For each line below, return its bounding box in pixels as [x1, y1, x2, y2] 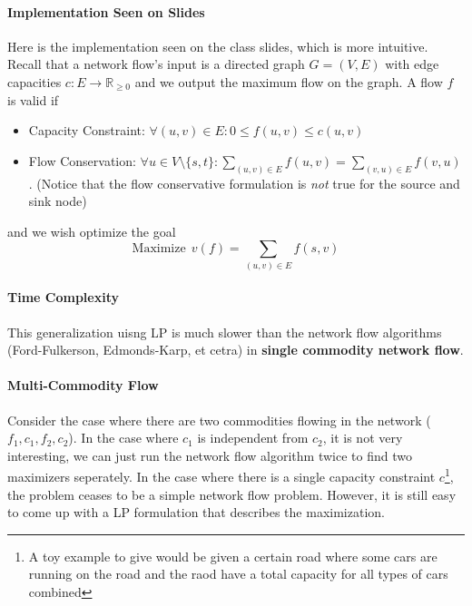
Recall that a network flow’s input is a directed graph [7, 54, 305, 73]
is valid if [7, 90, 59, 109]
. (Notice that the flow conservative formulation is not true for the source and [28, 173, 460, 192]
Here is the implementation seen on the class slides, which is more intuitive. [7, 36, 428, 55]
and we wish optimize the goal [7, 221, 176, 240]
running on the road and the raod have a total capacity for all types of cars [28, 564, 448, 583]
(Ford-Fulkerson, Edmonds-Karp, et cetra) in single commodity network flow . [7, 340, 464, 359]
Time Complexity [7, 288, 119, 307]
